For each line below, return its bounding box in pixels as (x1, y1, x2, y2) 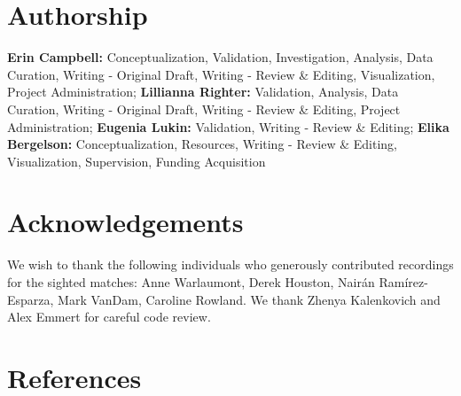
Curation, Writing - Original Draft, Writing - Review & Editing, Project (7, 99, 401, 118)
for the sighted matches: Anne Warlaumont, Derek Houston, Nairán (7, 273, 375, 291)
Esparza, (7, 290, 54, 308)
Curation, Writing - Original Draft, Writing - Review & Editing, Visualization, (7, 65, 435, 83)
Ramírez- (379, 273, 428, 291)
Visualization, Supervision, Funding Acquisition (7, 151, 266, 170)
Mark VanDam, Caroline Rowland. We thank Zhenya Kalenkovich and (58, 290, 441, 308)
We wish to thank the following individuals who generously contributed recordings (7, 255, 454, 274)
